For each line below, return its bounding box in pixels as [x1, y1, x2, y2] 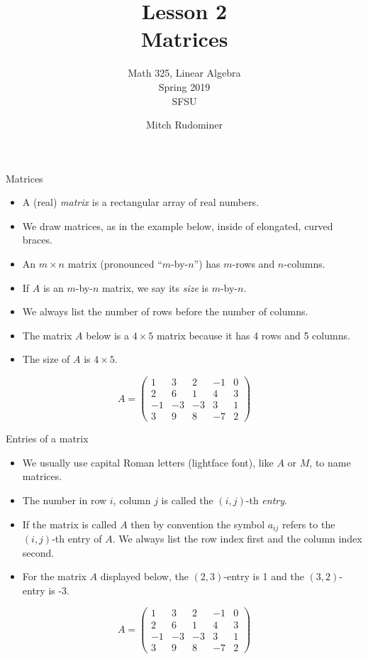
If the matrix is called [22, 516, 117, 531]
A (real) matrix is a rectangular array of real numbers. [22, 195, 260, 209]
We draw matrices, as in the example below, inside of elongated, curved [22, 218, 333, 233]
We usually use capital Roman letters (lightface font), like [22, 454, 274, 469]
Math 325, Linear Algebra [128, 65, 241, 80]
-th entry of [52, 531, 102, 546]
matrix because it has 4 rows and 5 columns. [156, 327, 350, 342]
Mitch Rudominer [146, 117, 223, 132]
